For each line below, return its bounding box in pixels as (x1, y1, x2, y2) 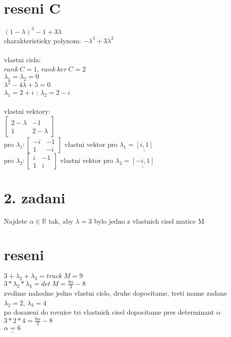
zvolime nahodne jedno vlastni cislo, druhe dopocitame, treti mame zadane (4, 288, 227, 298)
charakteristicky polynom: (4, 35, 81, 45)
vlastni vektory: (4, 106, 51, 116)
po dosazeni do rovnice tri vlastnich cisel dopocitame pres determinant (4, 307, 214, 317)
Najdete (4, 216, 27, 226)
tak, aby (49, 216, 73, 226)
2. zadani (4, 188, 66, 208)
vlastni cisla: (4, 54, 41, 64)
